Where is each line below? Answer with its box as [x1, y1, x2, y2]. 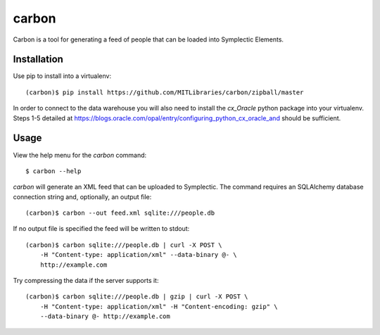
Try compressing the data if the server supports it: [13, 277, 159, 285]
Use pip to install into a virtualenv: [13, 72, 112, 80]
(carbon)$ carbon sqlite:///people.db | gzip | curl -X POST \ [25, 293, 248, 301]
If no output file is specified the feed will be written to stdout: [13, 225, 190, 233]
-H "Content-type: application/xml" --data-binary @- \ [39, 251, 237, 259]
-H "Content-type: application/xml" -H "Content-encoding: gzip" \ [39, 303, 278, 310]
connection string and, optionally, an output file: [13, 192, 152, 201]
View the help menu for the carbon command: [13, 151, 147, 159]
